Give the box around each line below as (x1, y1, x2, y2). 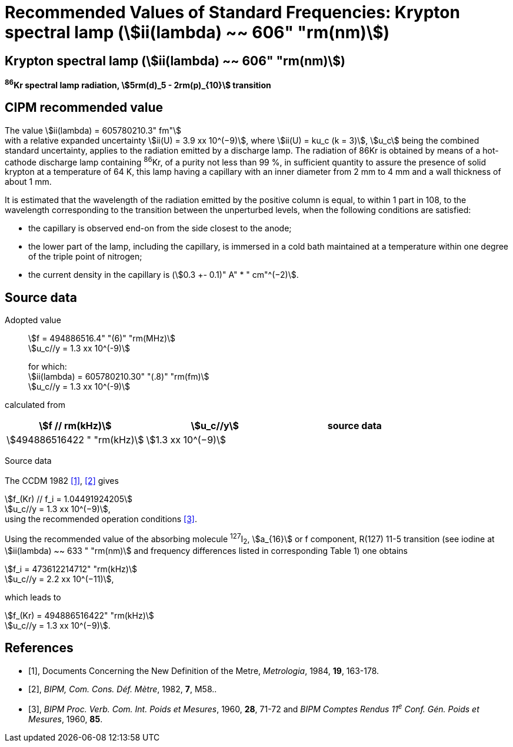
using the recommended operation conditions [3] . (5, 513, 197, 524)
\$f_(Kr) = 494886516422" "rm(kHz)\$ (5, 610, 154, 620)
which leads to (5, 592, 61, 602)
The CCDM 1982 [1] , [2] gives (5, 475, 119, 486)
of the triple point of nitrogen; (28, 251, 142, 262)
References (5, 640, 74, 656)
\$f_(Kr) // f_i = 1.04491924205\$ (5, 493, 133, 504)
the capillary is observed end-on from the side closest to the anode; (28, 223, 292, 234)
